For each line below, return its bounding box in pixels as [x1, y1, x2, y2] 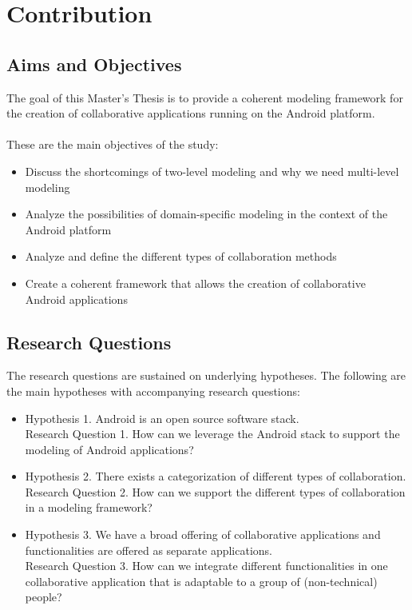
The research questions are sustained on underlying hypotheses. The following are [6, 367, 406, 384]
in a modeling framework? [25, 499, 153, 516]
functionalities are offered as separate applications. [25, 541, 272, 558]
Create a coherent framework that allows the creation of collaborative [25, 274, 366, 291]
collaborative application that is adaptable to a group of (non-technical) [25, 572, 378, 589]
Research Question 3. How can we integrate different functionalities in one [25, 557, 388, 574]
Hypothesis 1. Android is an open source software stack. [25, 409, 299, 426]
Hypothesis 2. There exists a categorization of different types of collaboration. [25, 468, 406, 484]
